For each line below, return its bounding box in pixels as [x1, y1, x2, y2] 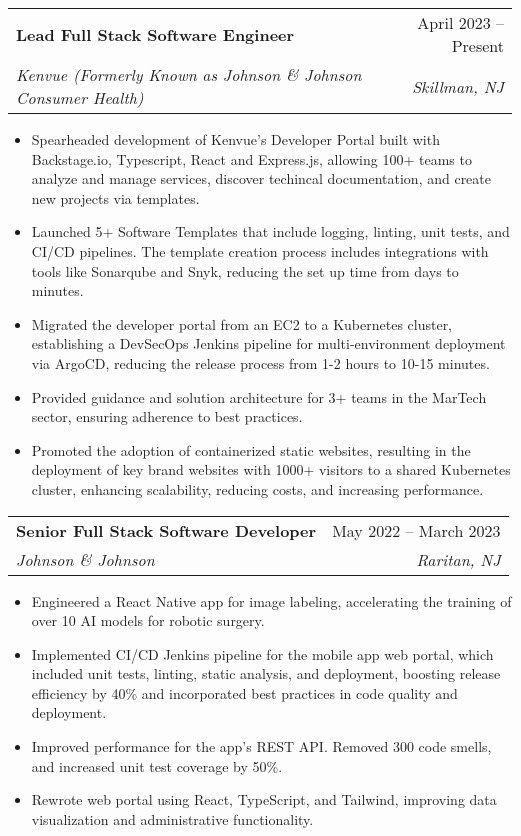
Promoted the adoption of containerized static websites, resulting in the [31, 439, 471, 460]
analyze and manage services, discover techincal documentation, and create [31, 168, 491, 189]
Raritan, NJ [416, 547, 501, 571]
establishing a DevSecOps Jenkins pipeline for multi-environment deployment [31, 333, 506, 354]
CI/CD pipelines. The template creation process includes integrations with [31, 240, 489, 261]
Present [451, 34, 504, 57]
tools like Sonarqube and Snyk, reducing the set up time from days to [31, 260, 459, 281]
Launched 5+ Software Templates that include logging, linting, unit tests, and [31, 221, 510, 242]
